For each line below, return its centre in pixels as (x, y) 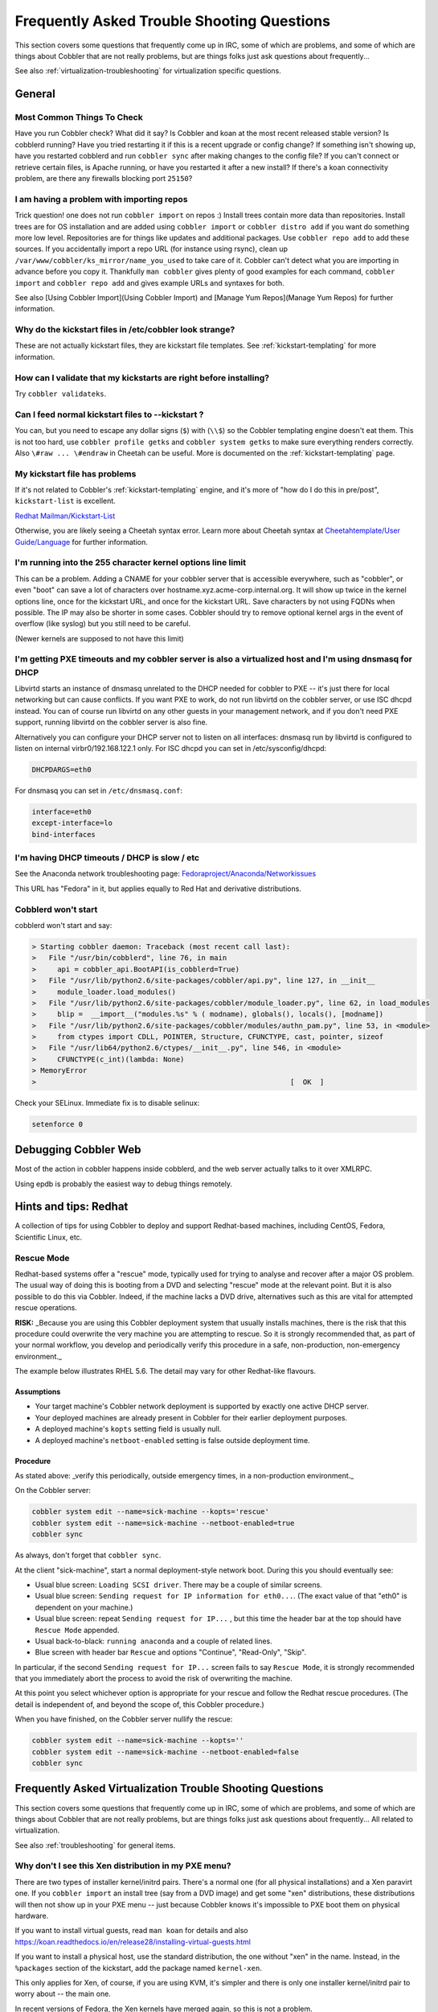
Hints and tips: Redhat (72, 1207)
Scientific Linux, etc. (49, 1237)
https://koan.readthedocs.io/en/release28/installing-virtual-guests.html (133, 1942)
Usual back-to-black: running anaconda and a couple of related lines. (154, 1641)
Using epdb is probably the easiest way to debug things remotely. (124, 1184)
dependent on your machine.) (84, 1607)
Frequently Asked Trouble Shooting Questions (173, 21)
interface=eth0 (61, 812)
